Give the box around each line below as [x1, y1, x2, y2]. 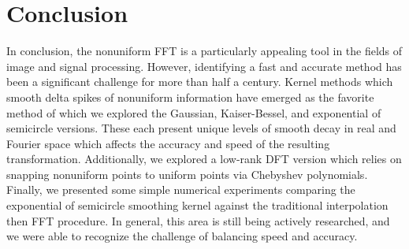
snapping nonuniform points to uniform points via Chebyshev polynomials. [6, 165, 368, 182]
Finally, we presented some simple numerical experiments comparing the [6, 181, 355, 198]
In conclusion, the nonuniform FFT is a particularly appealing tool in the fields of [6, 43, 403, 59]
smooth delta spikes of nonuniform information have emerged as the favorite [6, 88, 374, 105]
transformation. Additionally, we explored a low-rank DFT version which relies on [6, 151, 402, 167]
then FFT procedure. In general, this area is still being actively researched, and [6, 212, 390, 229]
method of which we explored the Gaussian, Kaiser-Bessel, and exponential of [6, 104, 381, 121]
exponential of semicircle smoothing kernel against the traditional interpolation [6, 197, 389, 214]
